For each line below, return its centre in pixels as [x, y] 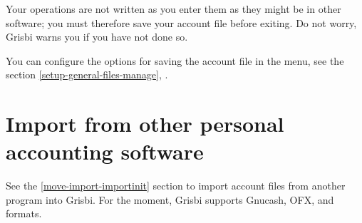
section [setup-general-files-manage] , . [87, 74]
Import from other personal [145, 124]
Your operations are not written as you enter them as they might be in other [174, 9]
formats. [24, 213]
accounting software [105, 151]
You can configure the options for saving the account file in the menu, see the [175, 60]
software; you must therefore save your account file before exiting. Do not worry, [181, 22]
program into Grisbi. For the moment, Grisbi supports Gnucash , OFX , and [170, 199]
